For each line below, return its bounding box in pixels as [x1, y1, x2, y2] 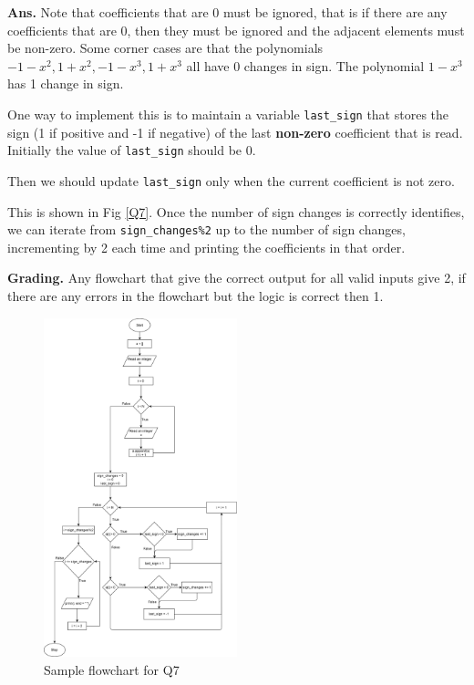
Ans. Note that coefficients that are [7, 3, 209, 21]
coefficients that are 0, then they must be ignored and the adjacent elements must [7, 20, 465, 39]
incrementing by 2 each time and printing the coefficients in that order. [7, 237, 406, 256]
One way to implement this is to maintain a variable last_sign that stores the [7, 104, 449, 123]
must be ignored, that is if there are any [222, 3, 448, 21]
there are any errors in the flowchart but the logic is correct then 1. [7, 285, 384, 305]
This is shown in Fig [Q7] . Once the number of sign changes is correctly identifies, [7, 202, 465, 221]
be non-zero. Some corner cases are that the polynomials [7, 38, 324, 57]
